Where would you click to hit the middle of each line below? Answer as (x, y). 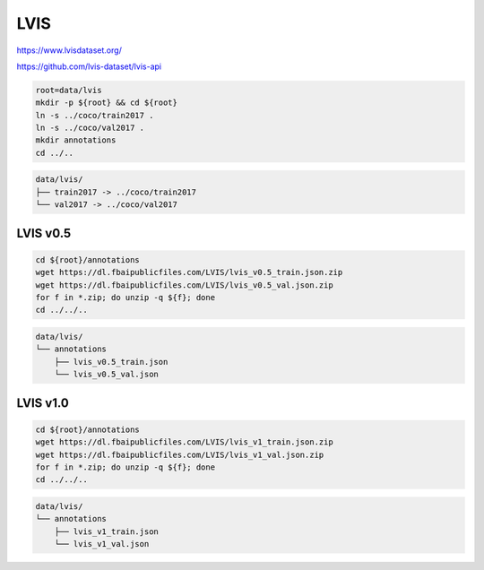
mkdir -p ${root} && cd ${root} (107, 103)
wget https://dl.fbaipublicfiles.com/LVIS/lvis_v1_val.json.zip (180, 454)
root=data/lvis (69, 90)
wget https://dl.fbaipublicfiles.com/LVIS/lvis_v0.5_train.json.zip (189, 272)
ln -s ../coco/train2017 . (95, 115)
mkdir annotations (76, 140)
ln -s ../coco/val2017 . (90, 128)
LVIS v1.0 (43, 403)
